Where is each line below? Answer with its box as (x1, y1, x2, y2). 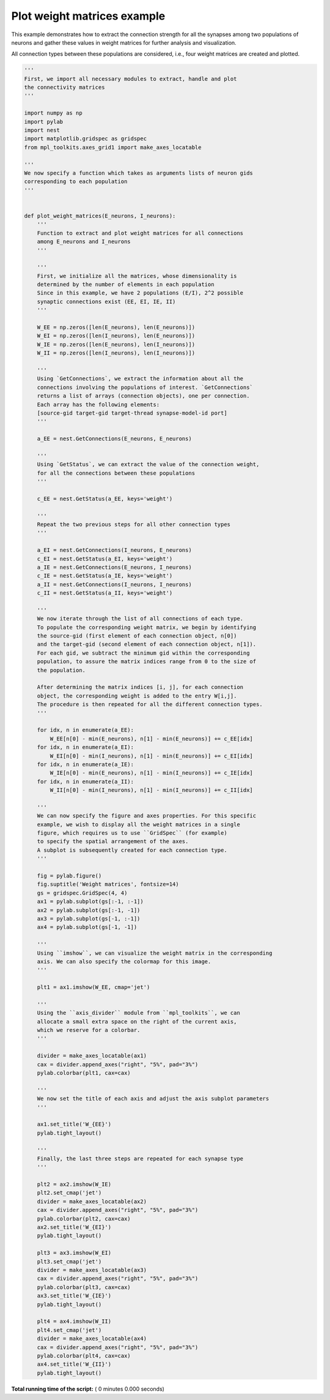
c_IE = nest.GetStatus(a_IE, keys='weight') (37, 573, 173, 579)
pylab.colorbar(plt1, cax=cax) (37, 1069, 131, 1077)
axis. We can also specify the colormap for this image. (37, 958, 211, 965)
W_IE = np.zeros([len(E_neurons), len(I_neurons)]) (37, 341, 196, 348)
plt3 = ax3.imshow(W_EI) (37, 1249, 112, 1257)
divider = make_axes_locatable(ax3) (37, 1266, 147, 1273)
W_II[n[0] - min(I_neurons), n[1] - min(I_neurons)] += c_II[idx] (50, 787, 254, 794)
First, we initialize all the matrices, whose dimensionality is (37, 273, 237, 279)
